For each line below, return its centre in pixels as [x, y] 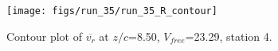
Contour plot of [44, 36]
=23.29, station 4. [229, 36]
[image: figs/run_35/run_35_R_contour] [112, 11]
